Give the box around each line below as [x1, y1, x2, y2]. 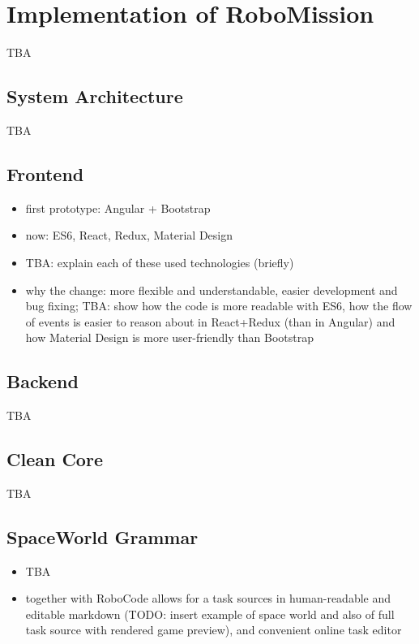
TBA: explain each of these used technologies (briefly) [25, 253, 294, 270]
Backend [6, 369, 79, 394]
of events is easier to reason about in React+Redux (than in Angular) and [25, 313, 395, 330]
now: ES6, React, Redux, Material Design [25, 227, 233, 244]
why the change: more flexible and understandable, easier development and [25, 281, 398, 298]
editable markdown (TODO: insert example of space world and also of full [25, 605, 395, 622]
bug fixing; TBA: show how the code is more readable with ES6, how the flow [25, 297, 413, 314]
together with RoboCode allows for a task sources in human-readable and [25, 590, 391, 607]
